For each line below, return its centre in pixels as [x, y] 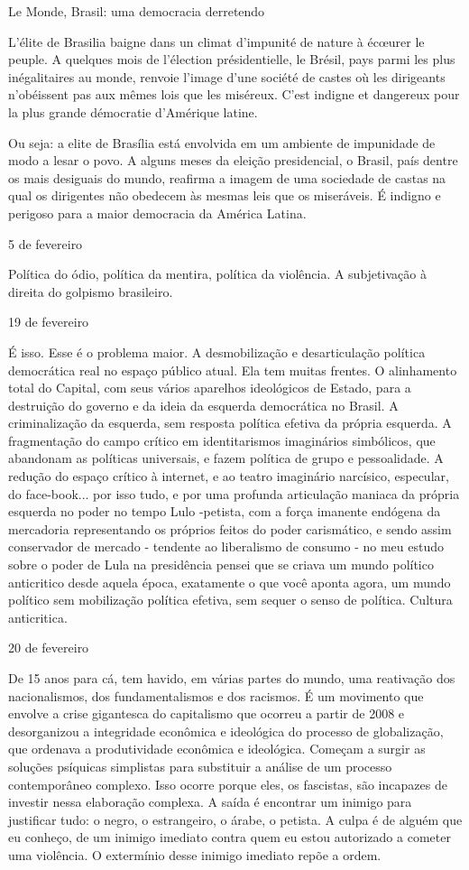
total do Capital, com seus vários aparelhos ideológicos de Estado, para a [210, 388]
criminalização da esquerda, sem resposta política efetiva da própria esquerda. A [230, 423]
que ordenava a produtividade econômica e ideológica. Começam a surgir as [217, 749]
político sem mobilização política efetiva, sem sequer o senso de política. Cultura [230, 600]
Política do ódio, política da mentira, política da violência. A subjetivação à [217, 274]
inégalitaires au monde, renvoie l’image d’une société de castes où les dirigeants [227, 76]
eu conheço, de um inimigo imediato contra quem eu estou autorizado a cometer [230, 837]
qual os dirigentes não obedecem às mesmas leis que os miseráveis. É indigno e [225, 195]
